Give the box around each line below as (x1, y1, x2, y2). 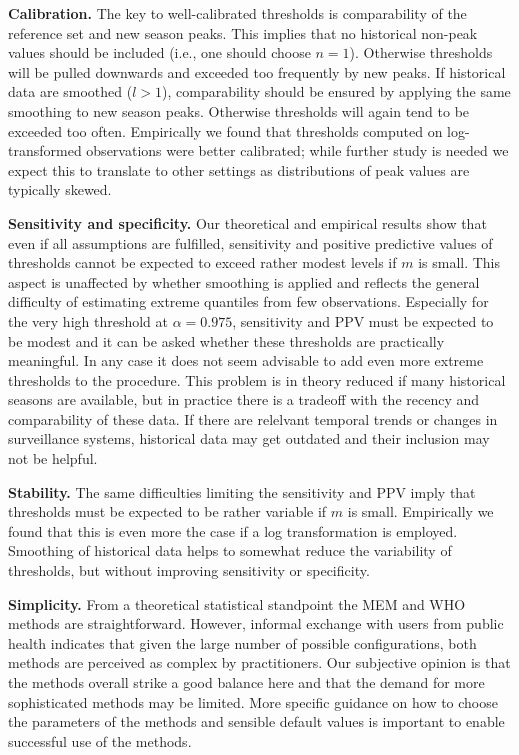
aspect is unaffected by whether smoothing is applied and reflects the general (8, 271, 480, 292)
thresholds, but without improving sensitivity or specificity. (8, 560, 370, 581)
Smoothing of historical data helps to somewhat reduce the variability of (8, 540, 452, 561)
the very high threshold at (8, 310, 169, 331)
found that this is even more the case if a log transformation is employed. (8, 520, 458, 541)
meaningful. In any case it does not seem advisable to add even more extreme (8, 350, 484, 371)
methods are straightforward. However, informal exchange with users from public (8, 613, 504, 634)
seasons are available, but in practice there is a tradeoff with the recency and (8, 389, 480, 410)
